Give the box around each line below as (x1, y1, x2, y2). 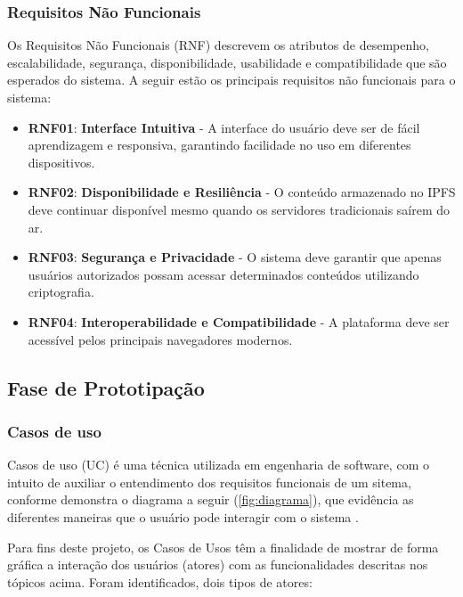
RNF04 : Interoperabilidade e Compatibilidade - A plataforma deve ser (28, 312, 450, 331)
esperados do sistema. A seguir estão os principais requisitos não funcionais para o (7, 70, 456, 89)
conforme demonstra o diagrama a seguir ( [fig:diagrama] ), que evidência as (7, 490, 414, 509)
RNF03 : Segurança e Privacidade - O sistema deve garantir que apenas (28, 248, 442, 266)
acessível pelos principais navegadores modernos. (28, 330, 293, 348)
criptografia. (28, 282, 94, 301)
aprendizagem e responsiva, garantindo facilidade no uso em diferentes (28, 135, 411, 154)
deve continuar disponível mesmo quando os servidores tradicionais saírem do (28, 200, 451, 218)
